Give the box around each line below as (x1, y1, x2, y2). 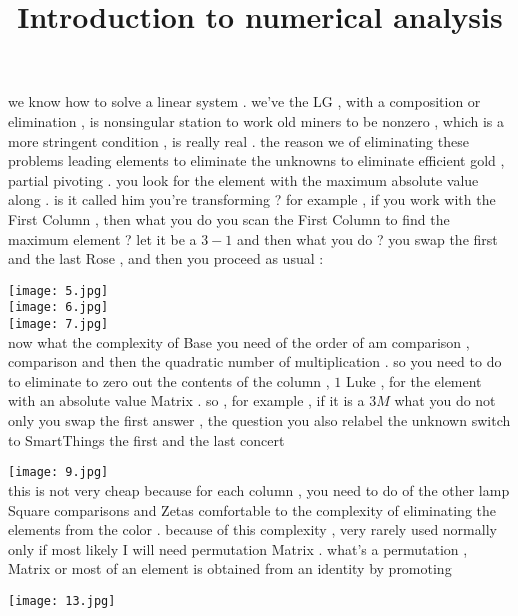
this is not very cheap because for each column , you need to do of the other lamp (8, 479, 510, 500)
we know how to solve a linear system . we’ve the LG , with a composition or (8, 91, 481, 112)
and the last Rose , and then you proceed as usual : (8, 248, 324, 269)
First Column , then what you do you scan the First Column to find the (8, 208, 450, 229)
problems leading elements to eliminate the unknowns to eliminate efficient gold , (8, 150, 505, 171)
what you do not (394, 390, 496, 411)
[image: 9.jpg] (8, 465, 109, 480)
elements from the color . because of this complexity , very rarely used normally (8, 519, 497, 540)
